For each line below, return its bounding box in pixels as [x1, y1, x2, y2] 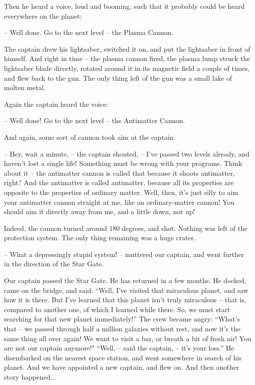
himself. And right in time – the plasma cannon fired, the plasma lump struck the [4, 53, 250, 64]
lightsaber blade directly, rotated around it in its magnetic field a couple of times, [4, 63, 250, 73]
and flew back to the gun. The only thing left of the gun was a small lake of [4, 72, 232, 83]
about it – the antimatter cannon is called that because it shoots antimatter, [4, 167, 235, 178]
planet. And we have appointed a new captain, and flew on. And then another [4, 362, 239, 372]
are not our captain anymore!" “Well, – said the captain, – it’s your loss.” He [4, 343, 234, 353]
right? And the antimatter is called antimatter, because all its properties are [4, 177, 234, 188]
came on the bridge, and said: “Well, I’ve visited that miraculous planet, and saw [4, 285, 249, 295]
